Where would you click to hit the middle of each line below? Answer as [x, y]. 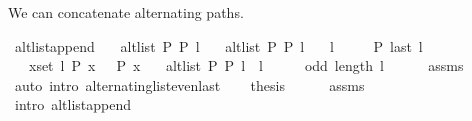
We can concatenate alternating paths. [126, 12]
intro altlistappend [73, 104]
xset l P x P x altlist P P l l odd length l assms [246, 65]
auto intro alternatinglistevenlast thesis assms [189, 84]
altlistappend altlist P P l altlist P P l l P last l [218, 45]
